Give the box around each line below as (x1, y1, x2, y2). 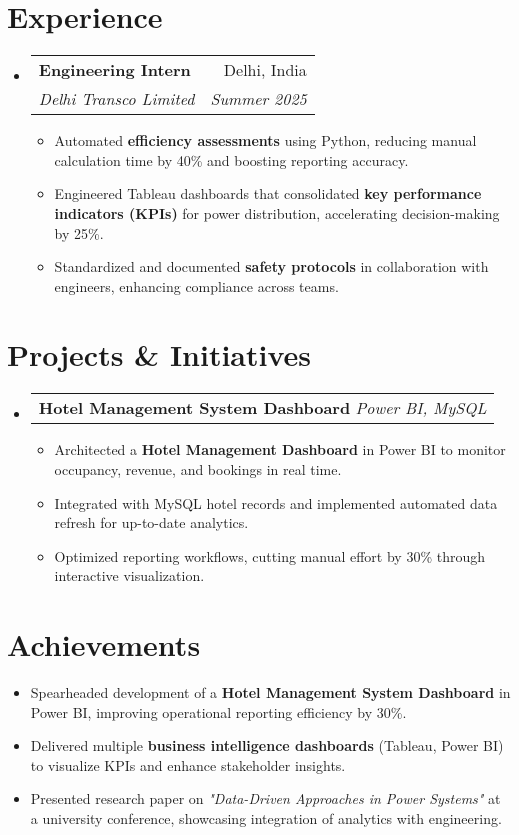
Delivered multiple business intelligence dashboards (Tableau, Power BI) (30, 735, 504, 756)
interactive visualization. (54, 565, 205, 586)
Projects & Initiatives (7, 334, 312, 375)
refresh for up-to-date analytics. (54, 512, 249, 533)
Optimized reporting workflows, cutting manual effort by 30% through (54, 545, 486, 566)
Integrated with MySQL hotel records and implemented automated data (54, 492, 498, 513)
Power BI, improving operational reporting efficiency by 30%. (30, 701, 407, 722)
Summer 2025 (210, 87, 307, 111)
